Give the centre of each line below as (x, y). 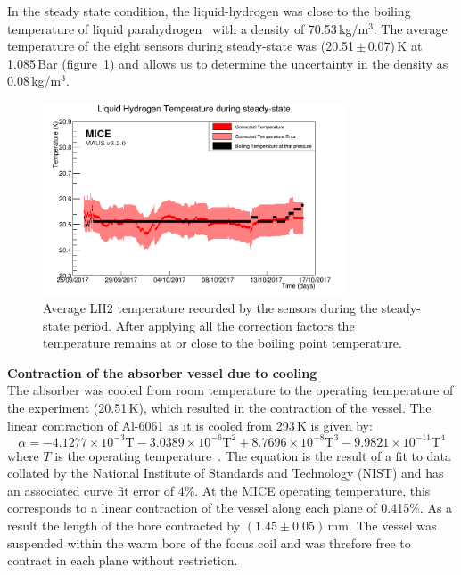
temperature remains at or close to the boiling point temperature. (222, 343)
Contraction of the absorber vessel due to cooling (162, 372)
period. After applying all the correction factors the (214, 325)
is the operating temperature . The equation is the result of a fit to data (253, 455)
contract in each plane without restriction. (123, 560)
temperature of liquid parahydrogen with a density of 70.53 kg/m (188, 28)
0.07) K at (395, 46)
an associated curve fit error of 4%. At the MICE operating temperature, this (219, 490)
